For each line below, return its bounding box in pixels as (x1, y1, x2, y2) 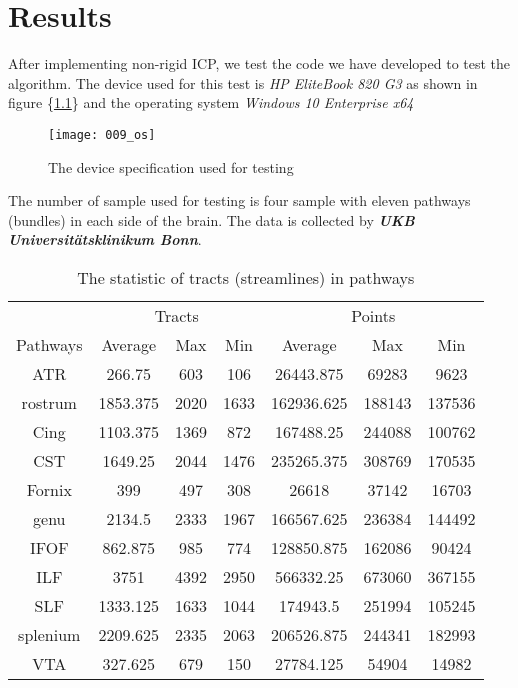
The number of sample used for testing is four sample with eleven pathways (8, 190, 471, 211)
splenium (18, 622, 81, 646)
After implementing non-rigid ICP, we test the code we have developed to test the (8, 53, 511, 74)
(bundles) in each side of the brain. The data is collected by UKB (8, 209, 415, 230)
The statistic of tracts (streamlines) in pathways (77, 265, 415, 289)
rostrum (21, 390, 77, 414)
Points (351, 303, 396, 327)
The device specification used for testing (48, 156, 294, 177)
